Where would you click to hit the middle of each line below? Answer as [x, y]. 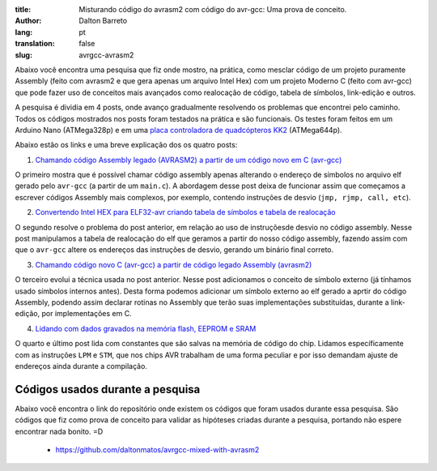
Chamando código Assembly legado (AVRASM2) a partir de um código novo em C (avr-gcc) [189, 160]
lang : [24, 32]
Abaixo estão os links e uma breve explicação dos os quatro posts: [126, 145]
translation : [35, 44]
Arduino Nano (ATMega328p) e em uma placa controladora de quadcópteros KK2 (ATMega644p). [179, 130]
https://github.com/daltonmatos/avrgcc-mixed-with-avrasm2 [157, 450]
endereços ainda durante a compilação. [81, 366]
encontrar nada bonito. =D [59, 431]
